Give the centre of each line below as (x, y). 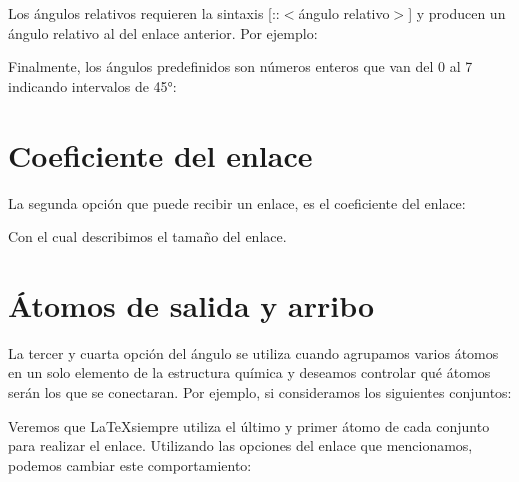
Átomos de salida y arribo (191, 304)
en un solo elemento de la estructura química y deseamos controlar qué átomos (249, 372)
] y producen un (457, 13)
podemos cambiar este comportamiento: (130, 464)
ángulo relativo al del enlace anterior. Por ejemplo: (163, 32)
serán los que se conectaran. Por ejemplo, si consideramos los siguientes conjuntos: (260, 392)
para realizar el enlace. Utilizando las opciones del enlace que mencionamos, (240, 445)
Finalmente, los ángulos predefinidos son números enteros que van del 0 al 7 (240, 66)
